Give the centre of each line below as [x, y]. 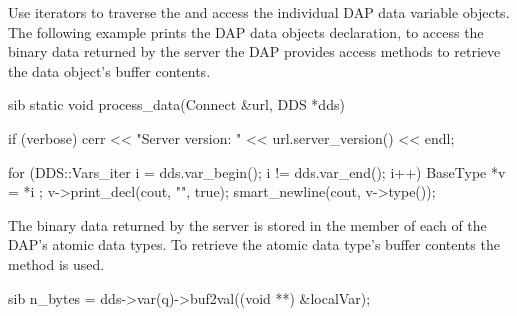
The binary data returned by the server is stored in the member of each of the [247, 224]
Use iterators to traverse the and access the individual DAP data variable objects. [259, 12]
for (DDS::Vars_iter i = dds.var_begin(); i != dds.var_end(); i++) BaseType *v [257, 171]
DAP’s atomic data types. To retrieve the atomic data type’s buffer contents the [254, 244]
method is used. [56, 263]
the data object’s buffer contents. [109, 70]
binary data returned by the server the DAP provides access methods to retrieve [254, 51]
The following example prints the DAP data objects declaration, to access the [246, 31]
